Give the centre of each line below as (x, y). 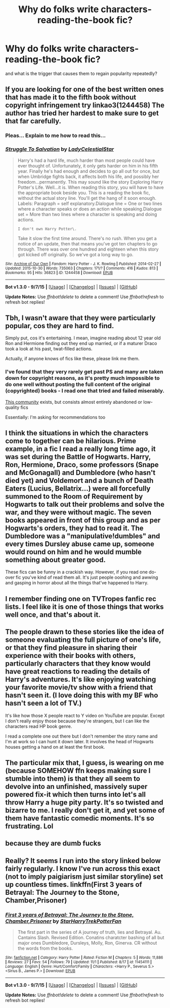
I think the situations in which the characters (77, 433)
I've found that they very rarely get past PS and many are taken (84, 372)
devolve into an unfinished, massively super (76, 787)
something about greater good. (56, 560)
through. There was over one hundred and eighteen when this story (88, 249)
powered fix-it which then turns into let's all (75, 795)
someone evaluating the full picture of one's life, (83, 640)
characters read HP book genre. (39, 726)
